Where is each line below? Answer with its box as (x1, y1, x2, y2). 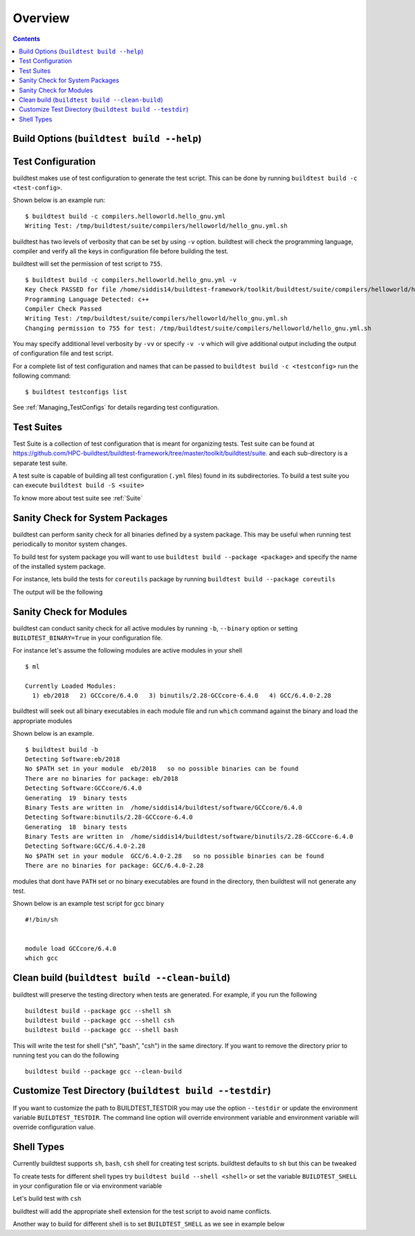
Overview (12, 10, 70, 26)
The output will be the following (12, 588, 103, 596)
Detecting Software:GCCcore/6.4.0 (25, 784, 142, 792)
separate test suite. (12, 459, 68, 467)
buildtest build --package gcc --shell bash (25, 1026, 179, 1034)
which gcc (25, 954, 58, 962)
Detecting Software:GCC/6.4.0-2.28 (25, 842, 146, 851)
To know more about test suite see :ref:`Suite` (12, 493, 143, 502)
